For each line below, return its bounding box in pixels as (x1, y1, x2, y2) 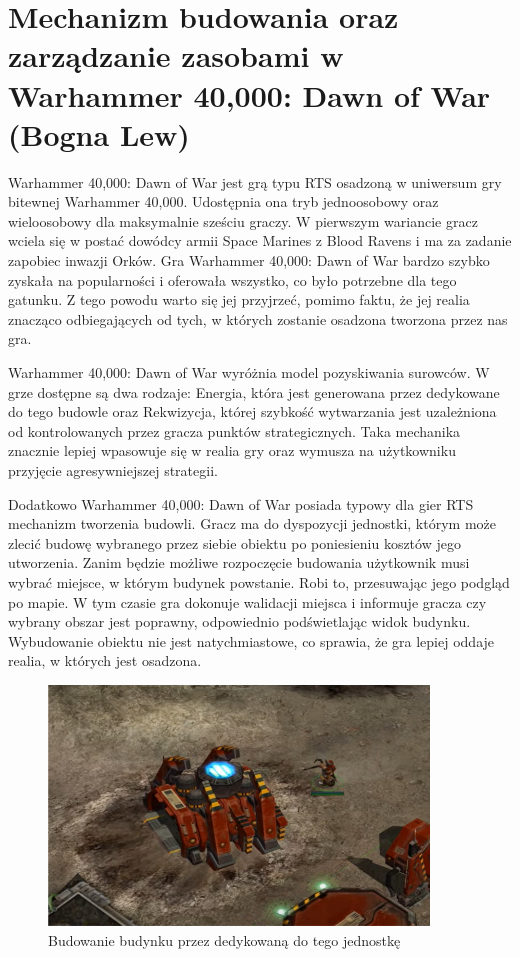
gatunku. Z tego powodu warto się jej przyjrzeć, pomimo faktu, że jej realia (8, 289, 470, 310)
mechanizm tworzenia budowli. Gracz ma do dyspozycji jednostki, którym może (8, 513, 497, 534)
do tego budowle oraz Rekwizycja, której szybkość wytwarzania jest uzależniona (8, 401, 497, 422)
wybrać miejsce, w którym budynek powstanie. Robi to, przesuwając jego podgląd (8, 571, 510, 592)
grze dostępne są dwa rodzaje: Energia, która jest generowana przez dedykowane (8, 381, 500, 402)
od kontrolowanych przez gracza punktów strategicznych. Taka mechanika (8, 420, 461, 441)
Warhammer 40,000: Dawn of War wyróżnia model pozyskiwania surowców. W (8, 362, 490, 383)
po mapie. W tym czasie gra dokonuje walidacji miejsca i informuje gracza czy (8, 591, 487, 612)
